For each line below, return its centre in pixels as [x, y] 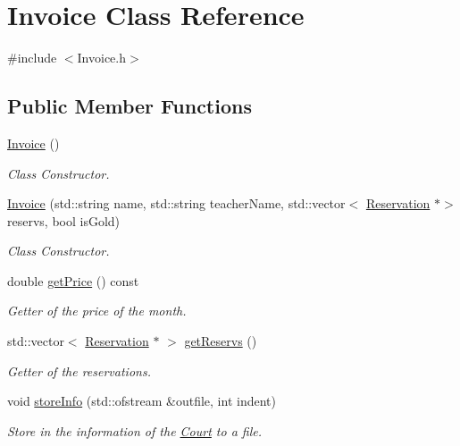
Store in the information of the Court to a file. [135, 430]
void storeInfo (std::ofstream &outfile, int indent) [142, 401]
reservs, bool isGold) [64, 220]
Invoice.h [102, 58]
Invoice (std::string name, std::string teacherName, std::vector [176, 203]
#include [32, 58]
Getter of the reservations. [79, 370]
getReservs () [221, 341]
